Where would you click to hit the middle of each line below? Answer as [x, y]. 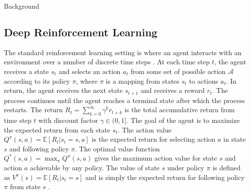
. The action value [145, 129]
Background [22, 6]
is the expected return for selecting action [154, 139]
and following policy [39, 148]
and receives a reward [173, 90]
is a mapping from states [143, 81]
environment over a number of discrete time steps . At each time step [107, 62]
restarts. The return [33, 110]
